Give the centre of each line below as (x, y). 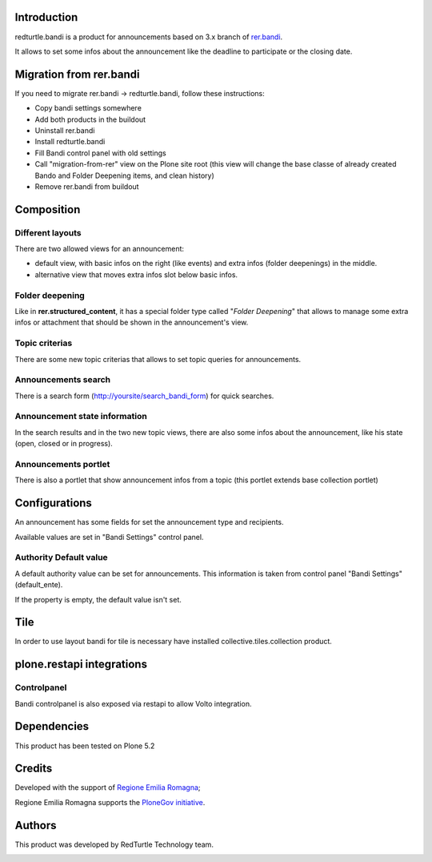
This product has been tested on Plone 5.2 (85, 746)
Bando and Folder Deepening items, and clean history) (125, 175)
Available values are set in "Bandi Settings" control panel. (109, 537)
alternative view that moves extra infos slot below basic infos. (136, 274)
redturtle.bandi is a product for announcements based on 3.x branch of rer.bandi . (149, 37)
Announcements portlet (62, 464)
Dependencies (52, 726)
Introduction (46, 17)
